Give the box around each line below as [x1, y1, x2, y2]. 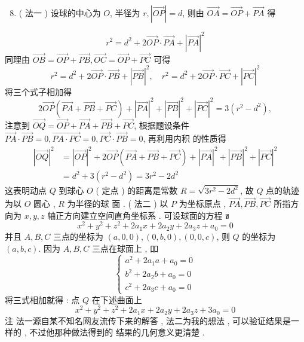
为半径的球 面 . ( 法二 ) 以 [67, 197, 168, 210]
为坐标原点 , [179, 197, 226, 210]
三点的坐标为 [53, 230, 103, 242]
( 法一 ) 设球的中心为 [19, 7, 101, 19]
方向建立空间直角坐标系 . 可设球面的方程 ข [64, 209, 229, 221]
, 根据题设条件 [134, 119, 189, 132]
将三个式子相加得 [5, 85, 72, 97]
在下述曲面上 [91, 293, 142, 306]
